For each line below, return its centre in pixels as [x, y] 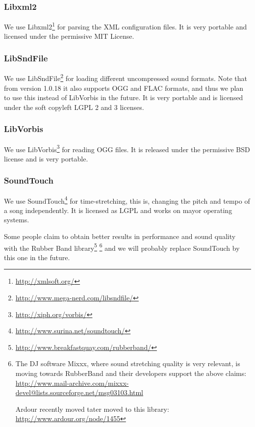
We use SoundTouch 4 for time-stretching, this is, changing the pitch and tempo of [127, 200]
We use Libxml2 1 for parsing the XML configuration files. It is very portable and [126, 26]
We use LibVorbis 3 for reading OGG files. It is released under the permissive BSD [127, 148]
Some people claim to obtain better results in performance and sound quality [120, 236]
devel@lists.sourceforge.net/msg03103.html [79, 392]
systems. [17, 220]
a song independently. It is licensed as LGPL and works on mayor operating [118, 210]
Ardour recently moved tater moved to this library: [92, 409]
